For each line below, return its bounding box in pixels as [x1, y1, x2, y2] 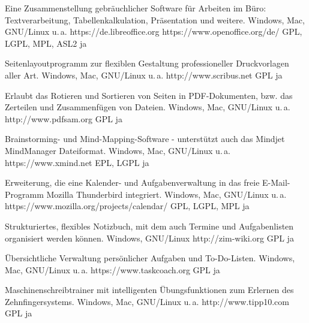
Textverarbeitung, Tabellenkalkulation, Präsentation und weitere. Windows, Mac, [5, 13, 305, 26]
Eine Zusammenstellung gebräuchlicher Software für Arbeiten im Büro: [5, 2, 266, 14]
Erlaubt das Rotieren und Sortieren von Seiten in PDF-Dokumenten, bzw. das [5, 89, 293, 101]
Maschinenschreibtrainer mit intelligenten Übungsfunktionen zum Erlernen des [5, 283, 294, 296]
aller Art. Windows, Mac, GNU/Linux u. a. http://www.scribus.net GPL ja [5, 68, 283, 81]
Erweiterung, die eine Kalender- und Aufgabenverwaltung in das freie [5, 176, 260, 189]
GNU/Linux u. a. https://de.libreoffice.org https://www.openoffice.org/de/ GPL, [5, 25, 302, 38]
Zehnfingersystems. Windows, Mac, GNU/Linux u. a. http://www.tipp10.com [5, 295, 289, 307]
